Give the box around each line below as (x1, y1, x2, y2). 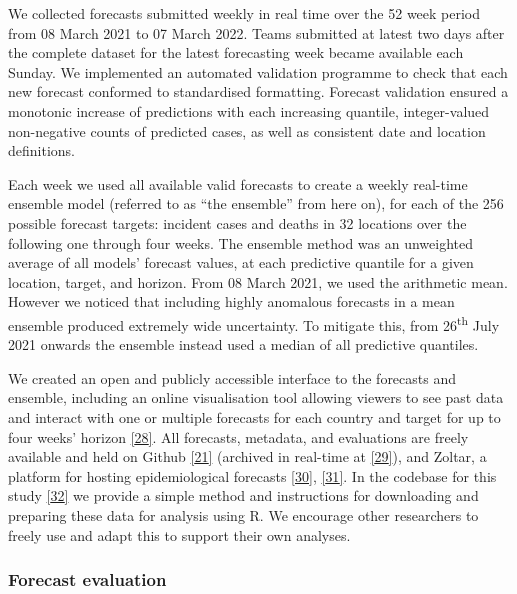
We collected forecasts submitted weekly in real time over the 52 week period (8, 3, 481, 23)
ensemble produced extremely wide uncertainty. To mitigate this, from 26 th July (8, 311, 500, 335)
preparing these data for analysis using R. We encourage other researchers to (8, 504, 479, 525)
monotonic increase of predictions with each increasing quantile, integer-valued (8, 100, 490, 121)
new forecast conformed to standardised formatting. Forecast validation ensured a (8, 81, 509, 102)
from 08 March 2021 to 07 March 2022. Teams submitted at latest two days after (8, 22, 505, 43)
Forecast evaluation (8, 567, 167, 592)
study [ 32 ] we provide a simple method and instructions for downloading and (8, 485, 479, 506)
